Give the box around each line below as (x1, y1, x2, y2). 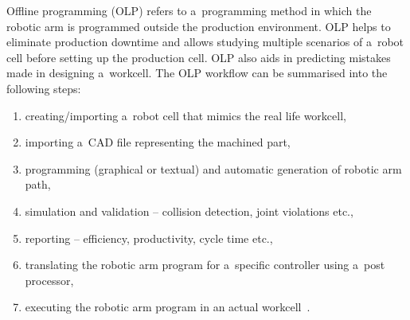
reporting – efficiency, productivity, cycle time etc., (25, 229, 273, 246)
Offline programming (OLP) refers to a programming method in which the (6, 2, 372, 18)
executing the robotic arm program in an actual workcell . (25, 299, 310, 315)
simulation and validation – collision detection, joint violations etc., (25, 202, 353, 219)
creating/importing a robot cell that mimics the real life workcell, (25, 107, 346, 123)
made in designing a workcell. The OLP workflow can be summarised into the (6, 64, 388, 81)
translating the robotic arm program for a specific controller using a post (25, 256, 385, 273)
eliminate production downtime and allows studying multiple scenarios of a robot (6, 33, 404, 50)
